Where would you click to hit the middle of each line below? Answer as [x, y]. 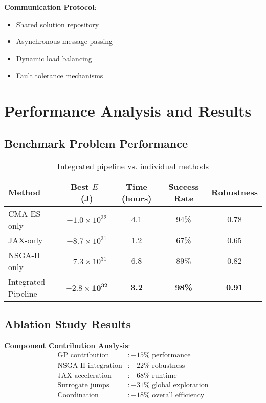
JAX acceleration [84, 376]
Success [184, 186]
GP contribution [83, 356]
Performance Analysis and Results [128, 111]
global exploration [180, 385]
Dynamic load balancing [54, 58]
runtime [164, 376]
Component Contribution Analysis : [67, 345]
